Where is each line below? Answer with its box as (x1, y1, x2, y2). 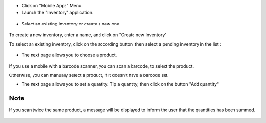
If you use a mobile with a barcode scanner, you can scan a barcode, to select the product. (9, 63, 194, 69)
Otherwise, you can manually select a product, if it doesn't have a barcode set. (9, 72, 169, 78)
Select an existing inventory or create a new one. (21, 21, 121, 26)
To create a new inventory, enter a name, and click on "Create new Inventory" (9, 32, 167, 38)
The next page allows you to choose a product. (21, 52, 117, 58)
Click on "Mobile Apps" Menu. (21, 3, 83, 8)
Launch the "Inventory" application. (21, 10, 94, 16)
